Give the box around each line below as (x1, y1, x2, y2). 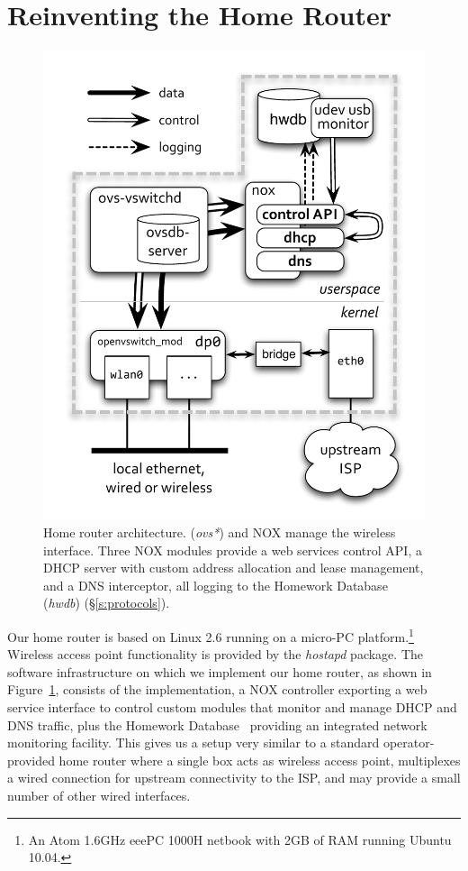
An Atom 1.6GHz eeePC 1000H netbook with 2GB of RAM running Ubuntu (28, 830, 452, 848)
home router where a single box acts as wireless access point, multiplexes (58, 750, 461, 769)
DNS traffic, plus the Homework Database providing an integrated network (7, 715, 427, 734)
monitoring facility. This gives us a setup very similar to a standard (7, 733, 380, 752)
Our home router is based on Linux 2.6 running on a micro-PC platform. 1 (7, 624, 414, 646)
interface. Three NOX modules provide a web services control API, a (43, 540, 422, 559)
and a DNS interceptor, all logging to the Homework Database (43, 575, 388, 594)
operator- (382, 733, 435, 752)
